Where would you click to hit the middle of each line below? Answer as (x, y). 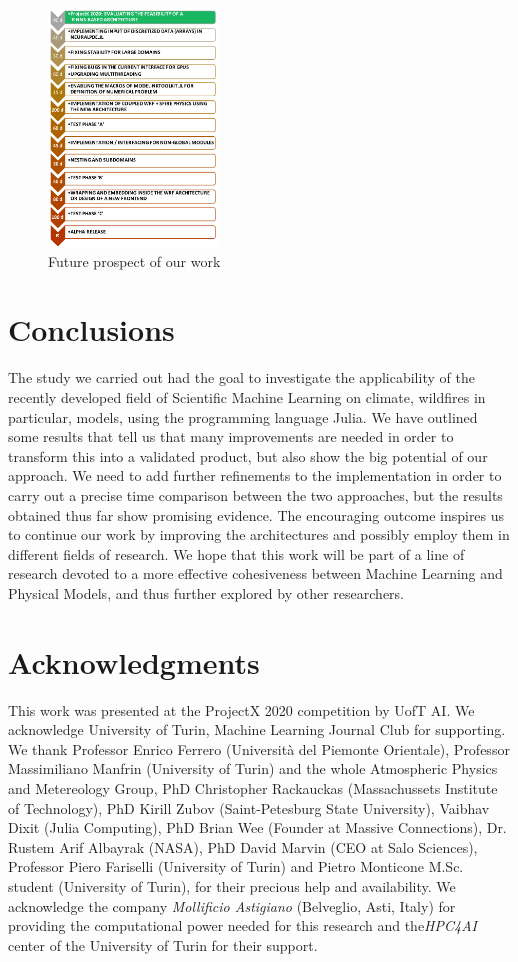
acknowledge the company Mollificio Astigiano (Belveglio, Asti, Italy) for (232, 905)
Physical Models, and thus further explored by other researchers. (206, 592)
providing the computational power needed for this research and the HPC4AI (242, 925)
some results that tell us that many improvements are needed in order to (231, 436)
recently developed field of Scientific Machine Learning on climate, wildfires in (247, 397)
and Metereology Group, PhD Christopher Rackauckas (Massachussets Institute (253, 788)
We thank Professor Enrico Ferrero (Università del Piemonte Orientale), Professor (259, 748)
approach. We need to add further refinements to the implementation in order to (255, 475)
